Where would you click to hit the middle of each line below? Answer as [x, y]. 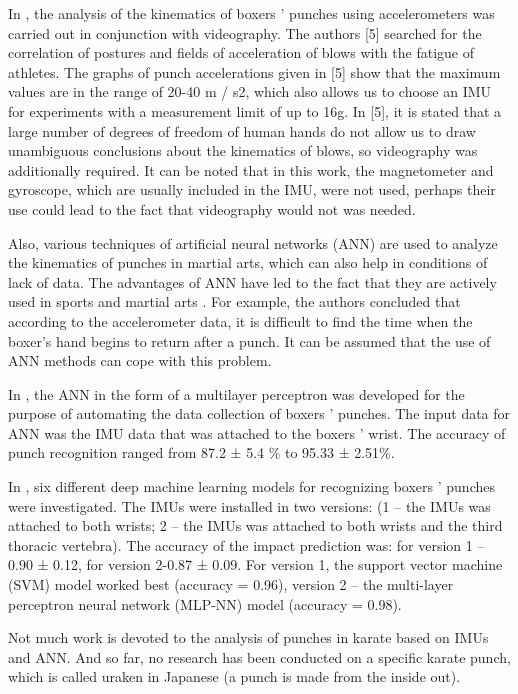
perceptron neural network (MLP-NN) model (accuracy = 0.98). [205, 603]
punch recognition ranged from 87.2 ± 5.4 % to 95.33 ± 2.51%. [201, 452]
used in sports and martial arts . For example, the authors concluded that [234, 301]
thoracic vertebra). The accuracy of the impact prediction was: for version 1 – [246, 544]
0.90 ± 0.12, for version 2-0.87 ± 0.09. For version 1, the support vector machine [255, 564]
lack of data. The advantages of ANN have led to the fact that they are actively [252, 281]
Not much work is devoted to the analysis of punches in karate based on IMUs [248, 637]
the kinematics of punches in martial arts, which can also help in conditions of [248, 262]
